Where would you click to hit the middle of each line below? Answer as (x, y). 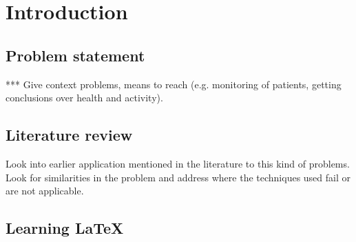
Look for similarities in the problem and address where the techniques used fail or (178, 177)
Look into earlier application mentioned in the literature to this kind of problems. (178, 163)
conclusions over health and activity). (84, 98)
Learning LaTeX (65, 228)
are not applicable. (45, 191)
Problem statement (75, 55)
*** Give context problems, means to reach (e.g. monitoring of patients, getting (174, 84)
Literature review (69, 135)
